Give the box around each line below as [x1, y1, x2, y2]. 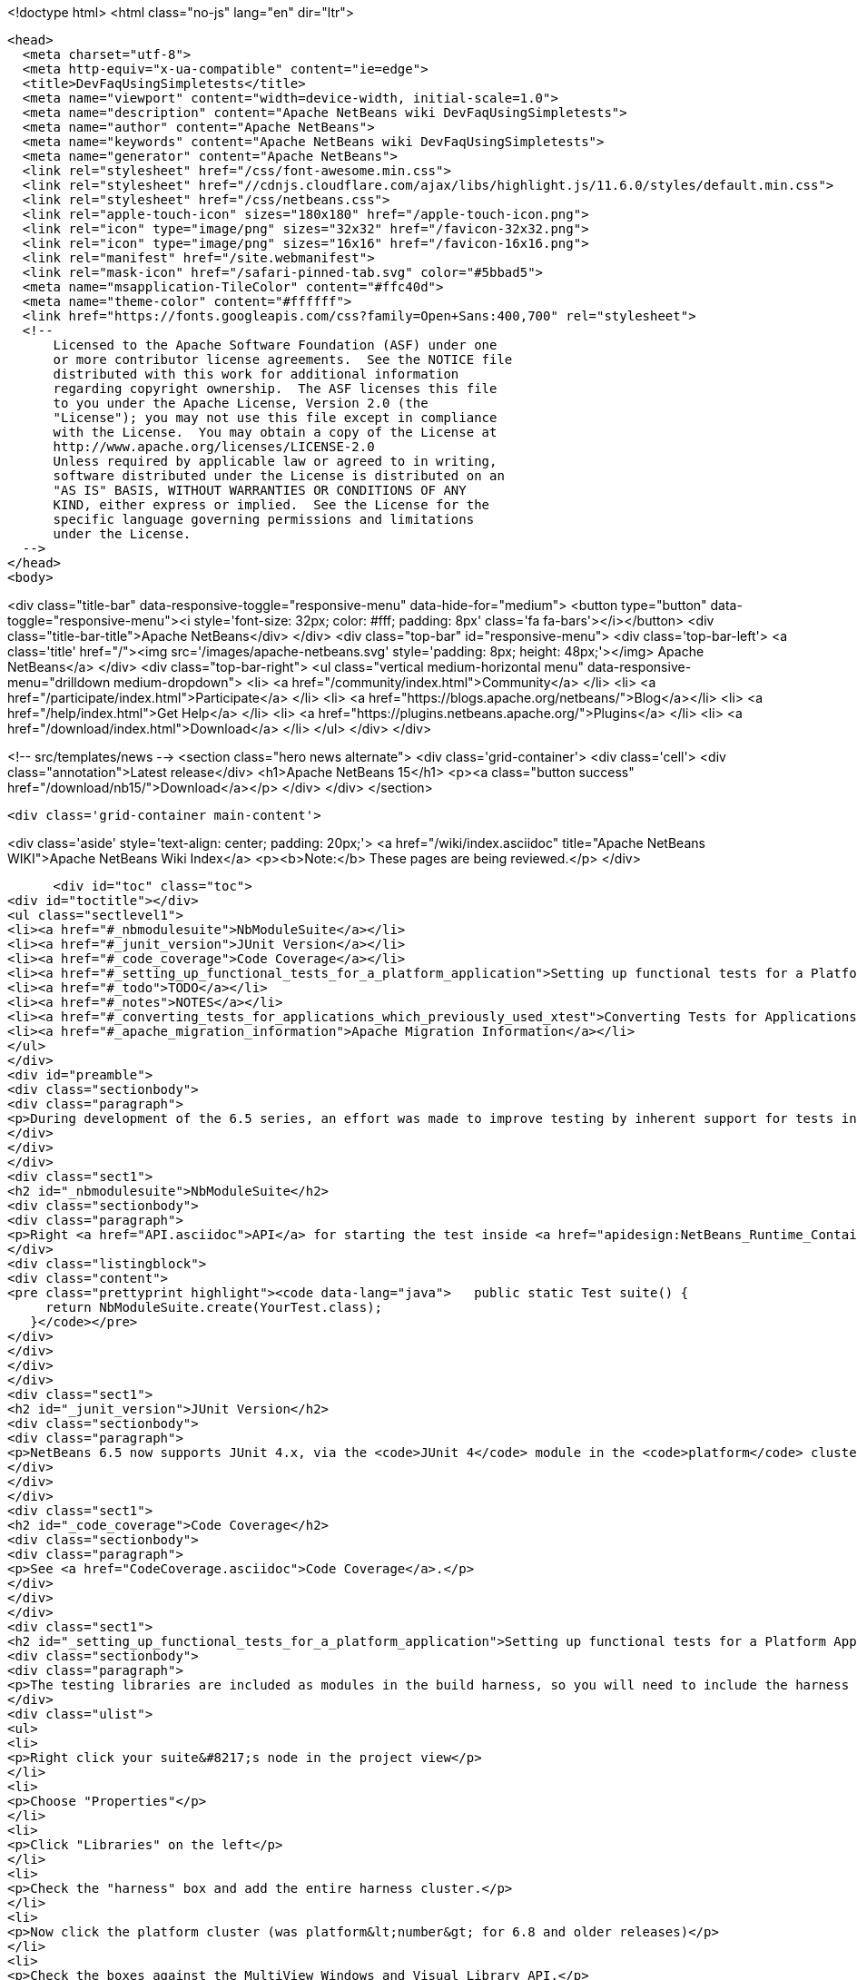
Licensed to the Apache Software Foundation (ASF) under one [53, 338, 497, 352]
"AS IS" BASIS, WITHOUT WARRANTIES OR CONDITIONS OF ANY [53, 483, 467, 497]
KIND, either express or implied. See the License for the [53, 497, 490, 512]
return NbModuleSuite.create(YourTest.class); [45, 1300, 383, 1315]
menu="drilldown [7, 675, 111, 690]
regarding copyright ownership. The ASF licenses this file [53, 381, 497, 396]
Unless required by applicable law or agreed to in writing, [53, 454, 497, 468]
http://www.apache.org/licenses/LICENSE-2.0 [53, 439, 375, 454]
